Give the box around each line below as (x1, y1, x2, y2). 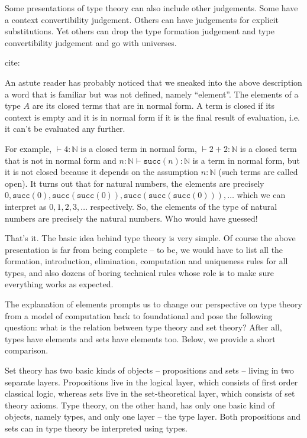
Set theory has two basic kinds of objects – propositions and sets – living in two (5, 364, 294, 377)
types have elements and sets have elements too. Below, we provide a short (5, 332, 276, 345)
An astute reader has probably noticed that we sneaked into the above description (5, 76, 302, 88)
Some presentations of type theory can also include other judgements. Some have (5, 2, 298, 14)
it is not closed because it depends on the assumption (5, 166, 199, 178)
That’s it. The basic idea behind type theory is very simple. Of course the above (5, 232, 296, 244)
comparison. (5, 344, 49, 356)
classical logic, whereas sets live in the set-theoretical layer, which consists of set (5, 387, 295, 400)
